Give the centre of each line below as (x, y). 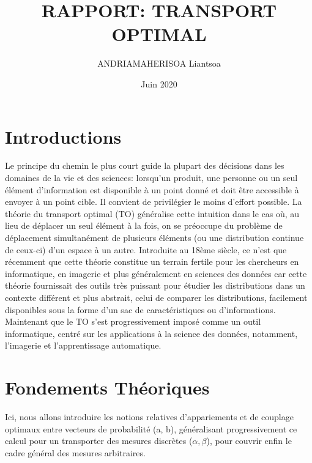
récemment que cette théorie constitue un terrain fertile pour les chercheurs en (152, 261)
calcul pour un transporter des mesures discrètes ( (99, 441)
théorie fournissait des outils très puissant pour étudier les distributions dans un (155, 285)
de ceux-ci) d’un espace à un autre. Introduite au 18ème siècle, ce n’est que (146, 249)
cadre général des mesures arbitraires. (75, 452)
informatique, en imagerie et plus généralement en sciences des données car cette (156, 273)
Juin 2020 (159, 83)
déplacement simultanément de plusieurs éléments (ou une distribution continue (154, 237)
